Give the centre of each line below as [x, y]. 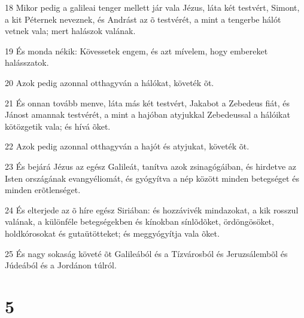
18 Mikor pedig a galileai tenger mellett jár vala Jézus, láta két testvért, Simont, [152, 7]
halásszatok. [27, 62]
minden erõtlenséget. [43, 190]
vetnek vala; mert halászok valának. [70, 31]
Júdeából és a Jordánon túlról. [61, 265]
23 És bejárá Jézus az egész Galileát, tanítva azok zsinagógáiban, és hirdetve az [151, 166]
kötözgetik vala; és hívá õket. [58, 126]
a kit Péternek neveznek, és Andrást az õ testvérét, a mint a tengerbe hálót [143, 19]
